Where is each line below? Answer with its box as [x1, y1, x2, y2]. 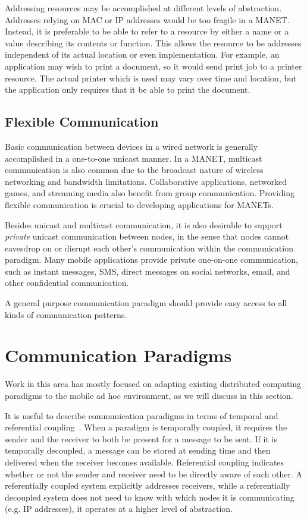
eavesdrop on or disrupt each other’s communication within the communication [5, 241, 293, 254]
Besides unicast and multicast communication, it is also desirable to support [5, 218, 283, 231]
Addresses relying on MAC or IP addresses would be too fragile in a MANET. [5, 13, 290, 26]
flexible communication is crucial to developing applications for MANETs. [5, 198, 274, 210]
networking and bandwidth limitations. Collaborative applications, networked [5, 175, 287, 187]
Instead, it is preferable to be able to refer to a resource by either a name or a [5, 25, 289, 37]
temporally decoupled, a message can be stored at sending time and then [5, 444, 271, 457]
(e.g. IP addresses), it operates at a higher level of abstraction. [5, 502, 233, 515]
